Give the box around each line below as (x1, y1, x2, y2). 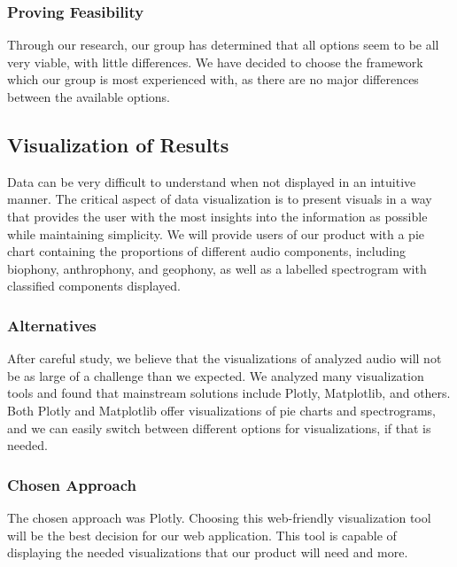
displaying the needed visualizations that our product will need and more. (7, 543, 408, 562)
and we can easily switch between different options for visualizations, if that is (7, 418, 431, 437)
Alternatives (7, 314, 97, 336)
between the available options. (7, 88, 171, 105)
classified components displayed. (7, 276, 181, 295)
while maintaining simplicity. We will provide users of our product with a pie (7, 224, 424, 243)
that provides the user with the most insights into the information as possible (7, 206, 428, 225)
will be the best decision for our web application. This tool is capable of (7, 525, 397, 544)
